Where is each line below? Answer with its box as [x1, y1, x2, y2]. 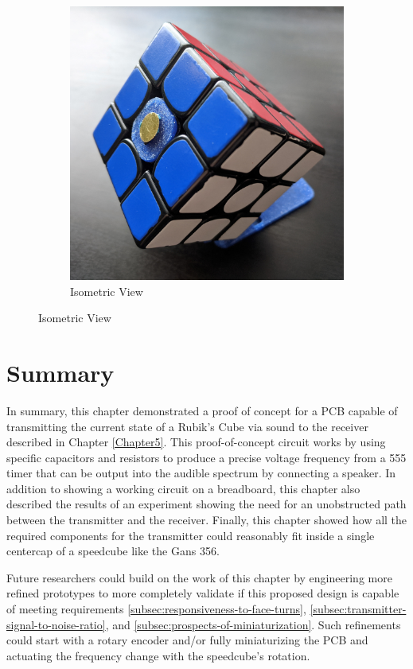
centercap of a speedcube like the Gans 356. [6, 543, 220, 559]
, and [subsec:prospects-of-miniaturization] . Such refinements [105, 616, 401, 632]
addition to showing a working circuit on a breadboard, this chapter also [6, 480, 360, 496]
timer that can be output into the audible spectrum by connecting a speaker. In [6, 465, 396, 481]
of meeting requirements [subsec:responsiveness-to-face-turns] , [6, 601, 306, 617]
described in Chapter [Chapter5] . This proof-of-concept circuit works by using [6, 434, 386, 450]
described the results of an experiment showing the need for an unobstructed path [6, 496, 407, 512]
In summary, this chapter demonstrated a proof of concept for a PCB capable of [6, 402, 398, 418]
